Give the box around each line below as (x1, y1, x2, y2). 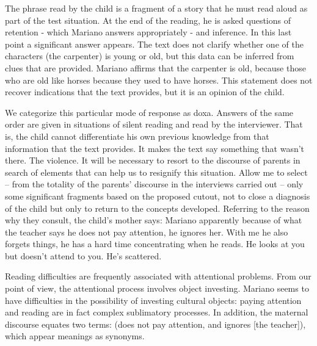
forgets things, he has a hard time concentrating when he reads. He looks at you (5, 237, 305, 250)
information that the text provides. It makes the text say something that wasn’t (5, 142, 305, 154)
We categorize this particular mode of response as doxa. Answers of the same (5, 106, 294, 118)
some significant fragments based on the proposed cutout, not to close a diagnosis (5, 189, 310, 202)
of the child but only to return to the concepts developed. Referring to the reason (5, 201, 310, 214)
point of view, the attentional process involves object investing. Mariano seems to (5, 282, 309, 295)
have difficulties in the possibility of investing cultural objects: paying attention (5, 294, 302, 306)
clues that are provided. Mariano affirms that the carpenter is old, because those (5, 61, 306, 74)
